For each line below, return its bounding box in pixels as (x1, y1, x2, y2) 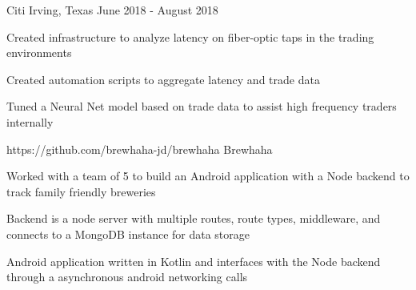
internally (6, 113, 54, 130)
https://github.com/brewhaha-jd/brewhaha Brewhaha (6, 140, 273, 157)
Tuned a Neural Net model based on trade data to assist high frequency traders (6, 98, 397, 115)
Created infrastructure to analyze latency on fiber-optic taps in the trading (6, 28, 374, 45)
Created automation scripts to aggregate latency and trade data (6, 70, 320, 87)
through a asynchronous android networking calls (6, 268, 248, 285)
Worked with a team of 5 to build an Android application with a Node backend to (6, 167, 410, 184)
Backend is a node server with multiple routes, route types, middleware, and (6, 210, 381, 227)
